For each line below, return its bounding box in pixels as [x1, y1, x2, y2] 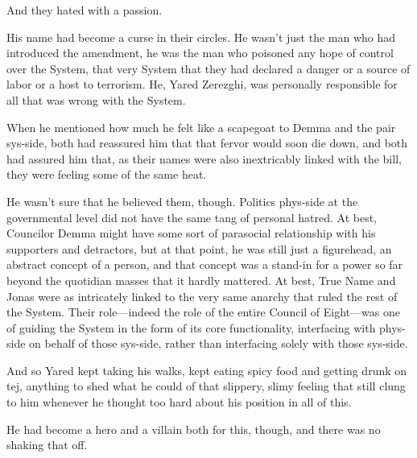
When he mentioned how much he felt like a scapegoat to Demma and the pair [6, 118, 396, 135]
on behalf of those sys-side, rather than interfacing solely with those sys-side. [29, 335, 408, 352]
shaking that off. [6, 436, 88, 453]
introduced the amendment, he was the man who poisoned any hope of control [6, 44, 394, 61]
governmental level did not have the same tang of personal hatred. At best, [6, 208, 377, 225]
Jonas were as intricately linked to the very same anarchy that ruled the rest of [6, 287, 398, 304]
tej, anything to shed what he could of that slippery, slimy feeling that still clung [6, 378, 406, 394]
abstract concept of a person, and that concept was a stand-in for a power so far [6, 256, 403, 273]
